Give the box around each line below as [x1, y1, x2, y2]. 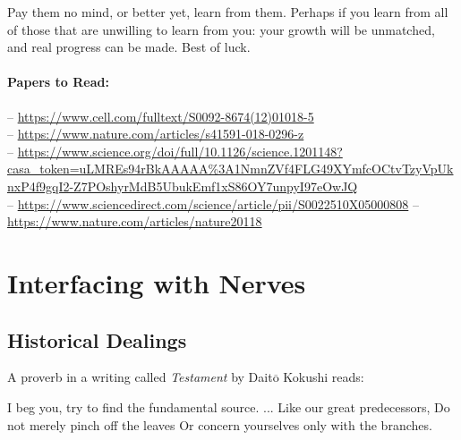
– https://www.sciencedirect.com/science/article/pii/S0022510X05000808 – [7, 194, 419, 213]
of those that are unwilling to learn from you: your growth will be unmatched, [7, 20, 435, 38]
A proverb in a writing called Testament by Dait [7, 368, 273, 386]
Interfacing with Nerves [7, 264, 306, 300]
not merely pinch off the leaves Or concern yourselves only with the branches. [7, 415, 432, 434]
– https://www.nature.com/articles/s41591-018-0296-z [7, 124, 304, 143]
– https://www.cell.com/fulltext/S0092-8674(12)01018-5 [7, 106, 314, 125]
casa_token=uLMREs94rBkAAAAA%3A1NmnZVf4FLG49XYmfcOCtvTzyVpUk [7, 159, 454, 178]
